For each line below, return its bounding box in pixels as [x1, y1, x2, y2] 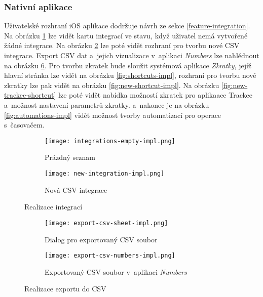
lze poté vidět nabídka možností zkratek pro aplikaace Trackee [58, 90, 252, 100]
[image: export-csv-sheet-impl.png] [45, 219, 168, 227]
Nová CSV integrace [45, 184, 107, 195]
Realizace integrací [24, 201, 83, 212]
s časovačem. [4, 119, 45, 130]
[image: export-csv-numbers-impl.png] [45, 252, 175, 260]
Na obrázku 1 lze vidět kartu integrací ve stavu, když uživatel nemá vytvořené [4, 30, 248, 40]
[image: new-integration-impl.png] [45, 170, 165, 177]
